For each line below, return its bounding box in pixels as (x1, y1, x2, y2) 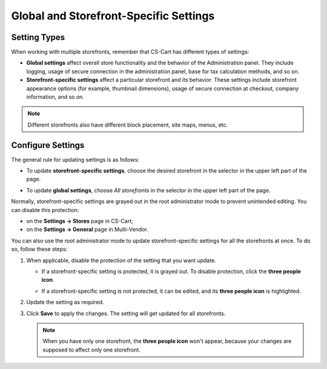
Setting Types (11, 32, 65, 42)
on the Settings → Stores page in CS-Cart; (26, 218, 133, 225)
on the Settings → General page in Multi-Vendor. (26, 226, 148, 233)
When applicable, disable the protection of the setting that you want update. (26, 256, 216, 264)
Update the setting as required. (26, 299, 104, 306)
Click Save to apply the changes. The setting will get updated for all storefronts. (26, 310, 226, 317)
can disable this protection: (11, 206, 79, 213)
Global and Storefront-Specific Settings (11, 9, 215, 22)
